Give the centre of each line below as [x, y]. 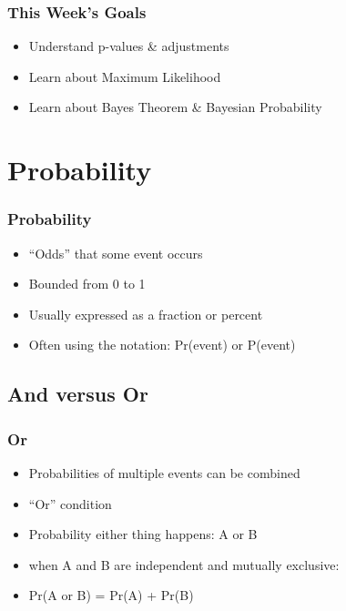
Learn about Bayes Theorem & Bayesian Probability [175, 107]
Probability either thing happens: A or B [143, 534]
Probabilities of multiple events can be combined [164, 472]
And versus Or [78, 394]
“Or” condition [70, 503]
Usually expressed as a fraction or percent [146, 314]
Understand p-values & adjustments [129, 46]
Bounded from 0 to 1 [87, 284]
